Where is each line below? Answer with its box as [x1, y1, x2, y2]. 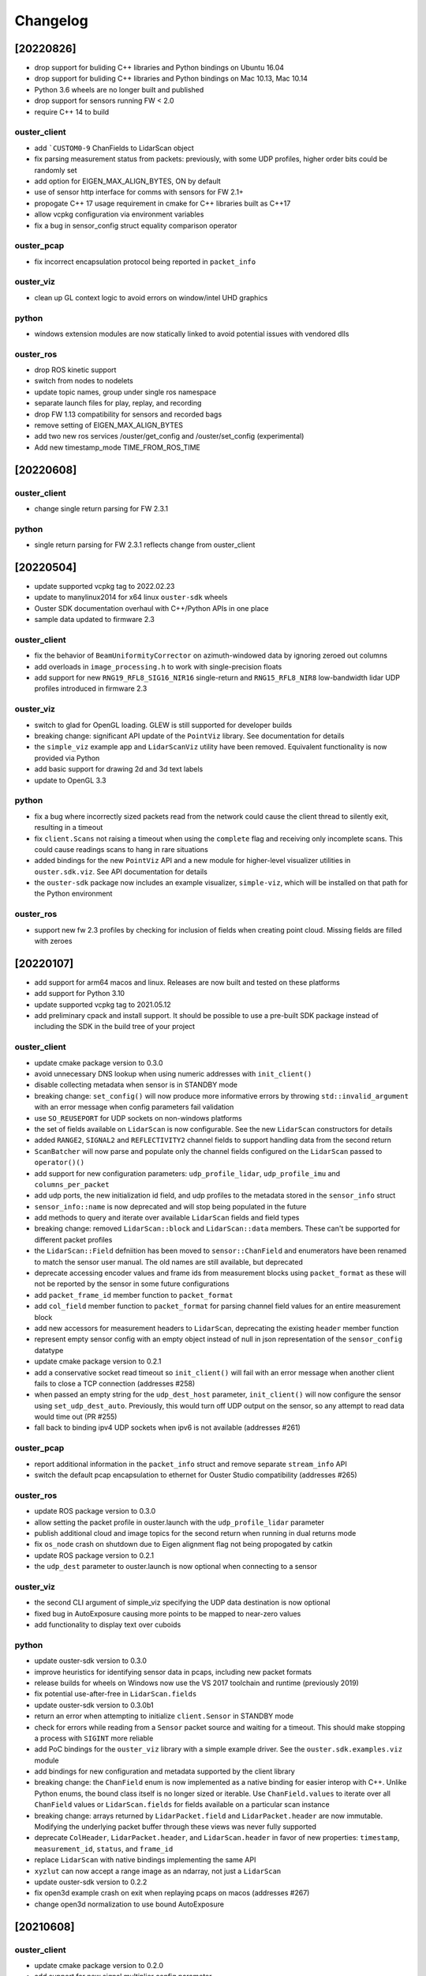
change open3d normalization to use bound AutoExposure [34, 1899, 225, 1909]
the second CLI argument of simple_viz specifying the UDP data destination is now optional [34, 1597, 331, 1608]
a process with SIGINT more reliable [34, 1733, 154, 1743]
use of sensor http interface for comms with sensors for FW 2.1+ [34, 187, 244, 197]
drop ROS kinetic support [34, 365, 117, 375]
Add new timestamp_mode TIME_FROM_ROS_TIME [34, 443, 200, 452]
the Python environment [34, 889, 113, 899]
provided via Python [34, 753, 100, 763]
